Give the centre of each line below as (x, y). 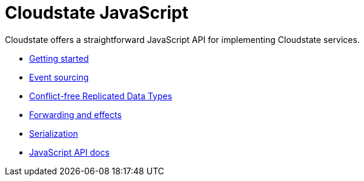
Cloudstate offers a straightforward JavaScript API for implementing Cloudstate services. (182, 39)
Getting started (59, 58)
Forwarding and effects (75, 114)
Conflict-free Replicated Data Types (101, 96)
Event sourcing (59, 77)
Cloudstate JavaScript (97, 13)
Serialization (54, 133)
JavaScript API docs (69, 152)
